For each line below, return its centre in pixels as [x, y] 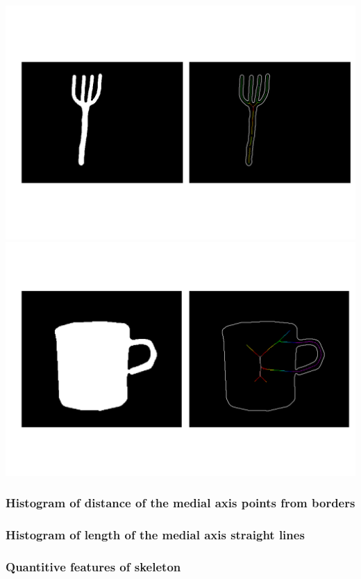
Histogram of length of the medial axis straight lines [155, 535]
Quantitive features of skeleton [93, 567]
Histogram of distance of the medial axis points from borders [180, 503]
